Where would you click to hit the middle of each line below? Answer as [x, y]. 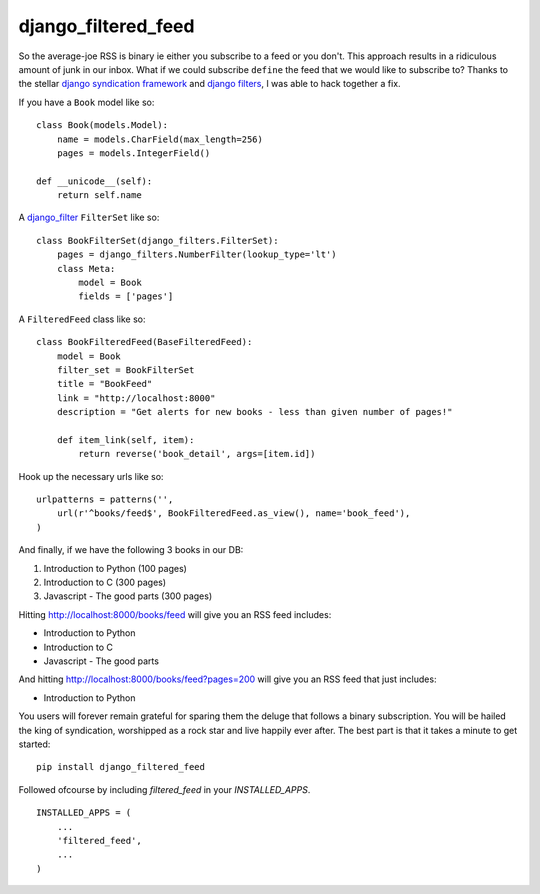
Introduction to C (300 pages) [105, 582]
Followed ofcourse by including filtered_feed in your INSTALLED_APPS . [164, 789]
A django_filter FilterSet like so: [89, 217]
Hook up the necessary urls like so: [91, 476]
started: [34, 744]
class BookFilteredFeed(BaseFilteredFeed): [144, 342]
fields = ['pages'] [126, 296]
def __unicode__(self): [94, 181]
